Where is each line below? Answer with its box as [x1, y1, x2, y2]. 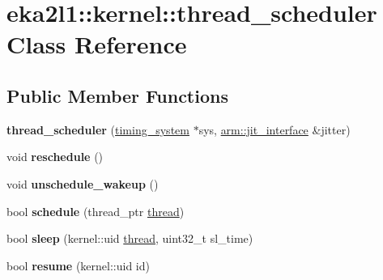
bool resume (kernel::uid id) [6, 257, 150, 274]
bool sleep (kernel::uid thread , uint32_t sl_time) [6, 230, 253, 247]
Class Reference [6, 28, 187, 61]
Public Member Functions [6, 83, 228, 108]
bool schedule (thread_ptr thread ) [6, 202, 185, 219]
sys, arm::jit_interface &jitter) [198, 121, 351, 138]
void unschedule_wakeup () [6, 175, 159, 192]
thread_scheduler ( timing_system [6, 121, 189, 138]
